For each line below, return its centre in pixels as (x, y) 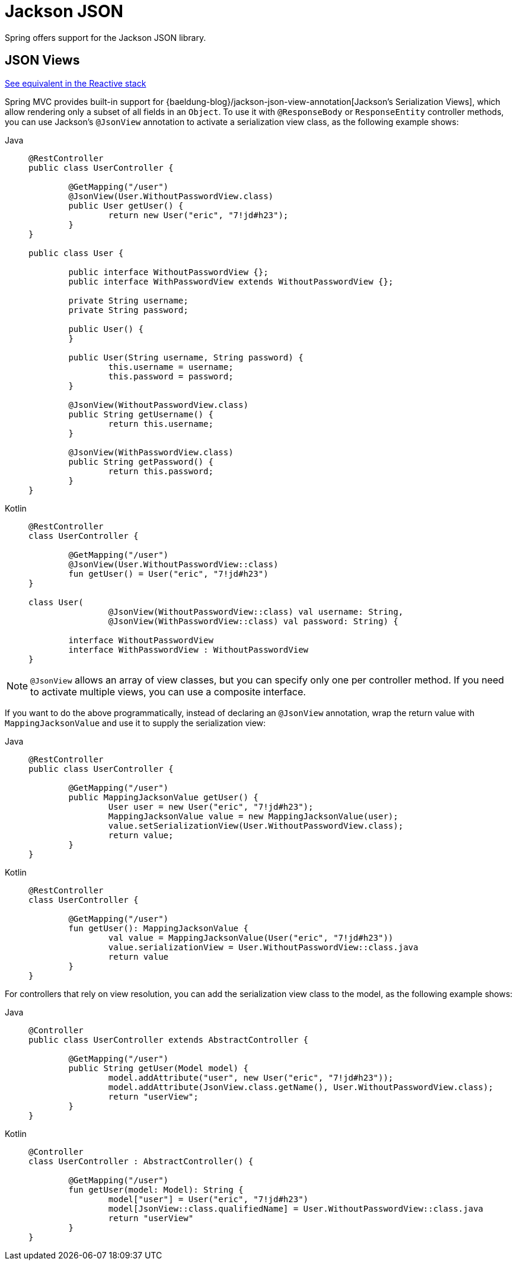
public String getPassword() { (141, 461)
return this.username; (161, 424)
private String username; (128, 300)
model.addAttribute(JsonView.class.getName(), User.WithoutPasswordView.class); (301, 1087)
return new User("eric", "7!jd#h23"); (198, 215)
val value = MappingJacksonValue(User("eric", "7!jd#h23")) (251, 937)
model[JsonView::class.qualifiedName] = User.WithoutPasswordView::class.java (296, 1208)
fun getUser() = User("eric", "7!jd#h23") (168, 574)
